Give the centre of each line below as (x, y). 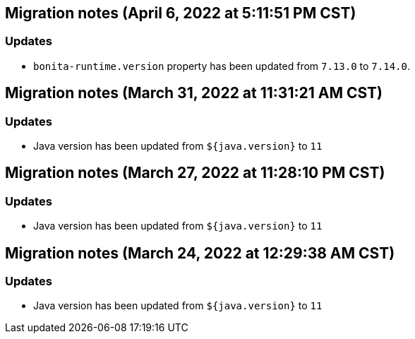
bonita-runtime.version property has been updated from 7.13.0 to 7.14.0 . (222, 66)
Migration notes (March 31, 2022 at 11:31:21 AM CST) (194, 93)
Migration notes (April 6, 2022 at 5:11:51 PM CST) (181, 13)
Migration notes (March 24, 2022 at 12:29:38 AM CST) (200, 253)
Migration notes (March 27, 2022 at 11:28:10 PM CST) (195, 173)
